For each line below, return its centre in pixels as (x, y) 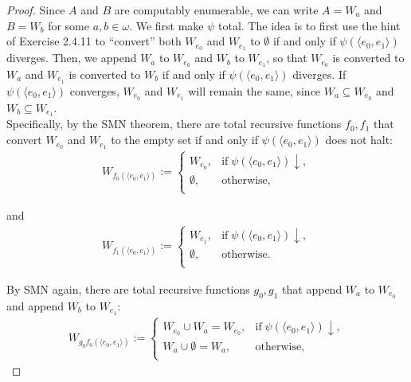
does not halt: (359, 140)
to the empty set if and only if (185, 140)
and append (35, 305)
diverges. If (319, 74)
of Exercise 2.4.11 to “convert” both (94, 41)
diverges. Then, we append (72, 58)
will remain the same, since (254, 90)
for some (68, 25)
